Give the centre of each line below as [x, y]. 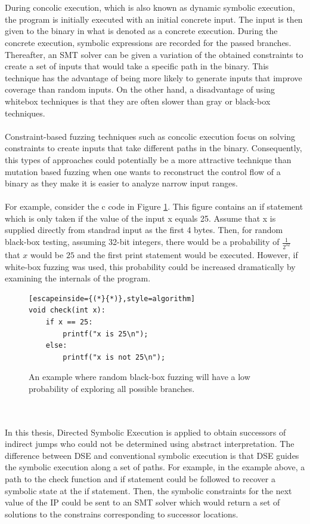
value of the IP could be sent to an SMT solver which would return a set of [142, 502]
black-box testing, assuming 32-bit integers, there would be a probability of [142, 242]
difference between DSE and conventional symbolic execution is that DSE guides [152, 455]
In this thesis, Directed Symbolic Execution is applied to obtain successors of [145, 432]
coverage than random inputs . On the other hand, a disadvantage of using [140, 89]
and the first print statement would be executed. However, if [187, 254]
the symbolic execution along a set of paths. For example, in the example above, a [155, 467]
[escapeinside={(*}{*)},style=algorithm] [112, 298]
